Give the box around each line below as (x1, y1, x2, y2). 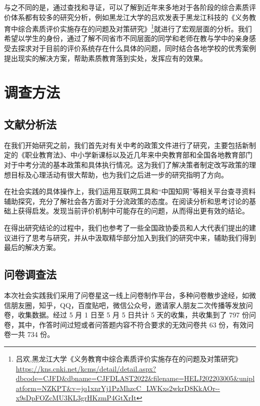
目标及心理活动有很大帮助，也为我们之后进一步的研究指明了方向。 (10, 169, 228, 179)
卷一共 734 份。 (4, 329, 54, 339)
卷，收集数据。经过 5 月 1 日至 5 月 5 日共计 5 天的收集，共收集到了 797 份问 (4, 309, 256, 320)
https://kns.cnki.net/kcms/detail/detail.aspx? (15, 363, 156, 373)
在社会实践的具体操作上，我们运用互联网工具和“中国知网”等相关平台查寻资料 (4, 186, 256, 196)
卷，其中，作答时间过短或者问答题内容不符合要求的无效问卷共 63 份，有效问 (4, 319, 254, 329)
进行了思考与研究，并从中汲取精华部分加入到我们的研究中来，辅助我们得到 (10, 232, 256, 242)
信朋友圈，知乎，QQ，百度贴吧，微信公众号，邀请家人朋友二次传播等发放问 (4, 299, 253, 310)
